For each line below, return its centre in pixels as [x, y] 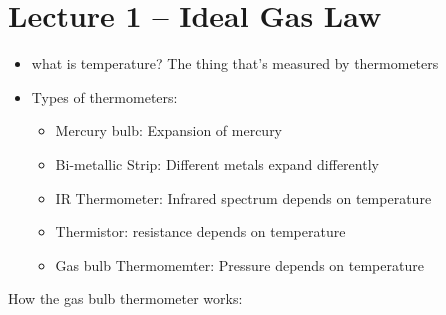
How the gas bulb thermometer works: [125, 298]
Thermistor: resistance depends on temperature [200, 231]
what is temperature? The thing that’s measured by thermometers [235, 63]
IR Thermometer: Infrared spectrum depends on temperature [243, 197]
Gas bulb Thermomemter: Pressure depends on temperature [239, 264]
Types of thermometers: [104, 96]
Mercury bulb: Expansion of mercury [169, 130]
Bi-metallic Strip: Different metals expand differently [217, 163]
